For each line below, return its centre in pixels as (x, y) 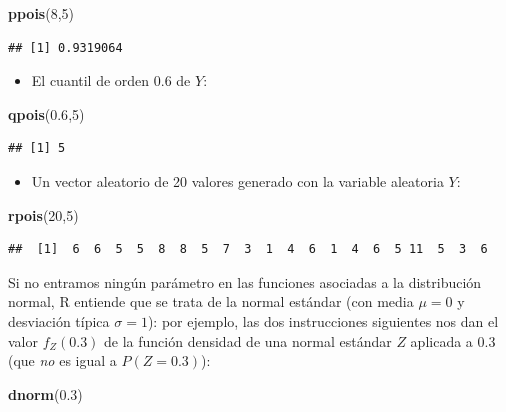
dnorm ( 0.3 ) (45, 393)
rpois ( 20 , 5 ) (43, 214)
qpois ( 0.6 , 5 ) (46, 113)
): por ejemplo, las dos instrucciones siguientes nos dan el (323, 320)
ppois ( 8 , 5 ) (41, 13)
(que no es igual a (62, 360)
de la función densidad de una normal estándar (248, 340)
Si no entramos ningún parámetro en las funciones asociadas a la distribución (245, 281)
